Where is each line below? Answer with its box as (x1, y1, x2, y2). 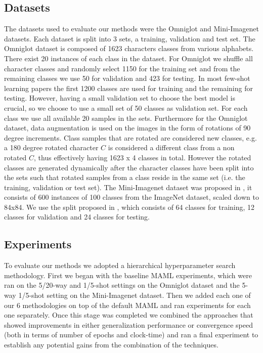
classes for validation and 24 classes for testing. (4, 211, 150, 222)
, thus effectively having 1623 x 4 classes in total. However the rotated (34, 152, 251, 162)
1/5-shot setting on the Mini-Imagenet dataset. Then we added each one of (18, 290, 251, 300)
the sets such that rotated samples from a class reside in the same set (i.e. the (4, 172, 245, 183)
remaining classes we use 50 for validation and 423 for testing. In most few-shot (4, 73, 250, 83)
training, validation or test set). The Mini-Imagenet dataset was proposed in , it (4, 182, 252, 192)
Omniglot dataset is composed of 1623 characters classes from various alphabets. (4, 43, 254, 54)
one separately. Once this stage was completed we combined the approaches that (4, 310, 253, 320)
